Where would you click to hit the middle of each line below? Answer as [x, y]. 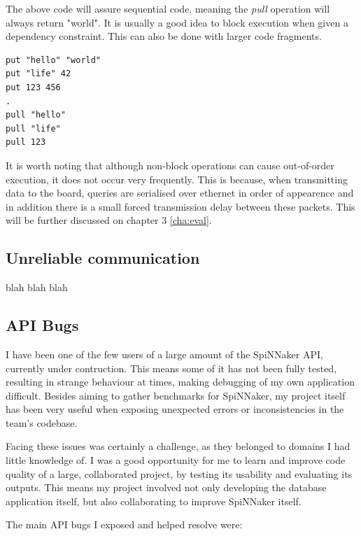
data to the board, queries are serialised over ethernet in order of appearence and [180, 193]
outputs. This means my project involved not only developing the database [166, 487]
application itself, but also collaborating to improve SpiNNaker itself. [154, 501]
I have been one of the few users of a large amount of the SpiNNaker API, [164, 354]
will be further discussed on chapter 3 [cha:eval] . [109, 220]
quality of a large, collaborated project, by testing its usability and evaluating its [179, 473]
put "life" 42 [38, 74]
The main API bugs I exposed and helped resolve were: [124, 524]
